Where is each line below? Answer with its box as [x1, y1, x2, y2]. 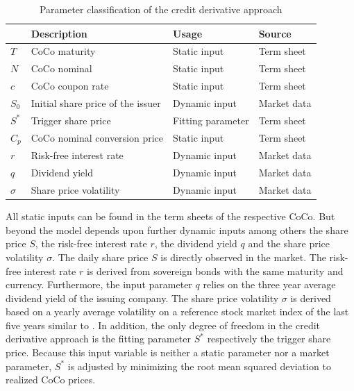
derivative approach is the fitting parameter [6, 331, 192, 346]
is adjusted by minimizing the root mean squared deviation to [67, 358, 331, 373]
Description [31, 26, 87, 40]
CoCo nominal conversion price [31, 131, 164, 145]
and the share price [248, 236, 330, 251]
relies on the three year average [203, 277, 336, 292]
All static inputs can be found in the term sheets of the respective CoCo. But [6, 209, 335, 224]
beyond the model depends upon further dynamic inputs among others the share [6, 222, 348, 237]
